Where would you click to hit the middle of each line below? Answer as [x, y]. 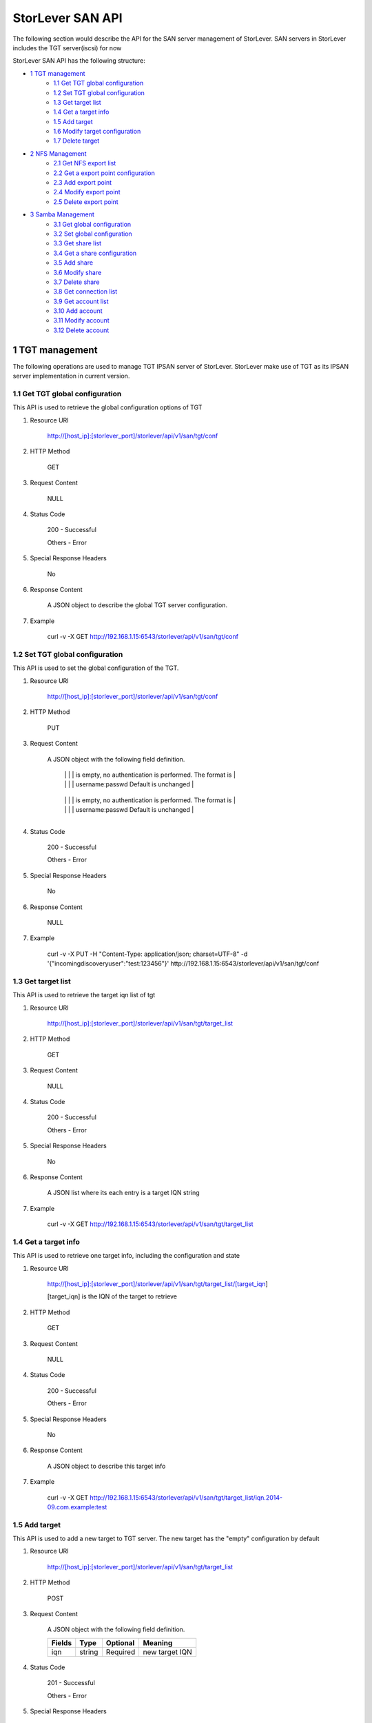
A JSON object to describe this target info [106, 1466]
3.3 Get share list [77, 243]
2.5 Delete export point [86, 202]
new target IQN [167, 1652]
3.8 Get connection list [85, 292]
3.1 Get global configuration [92, 224]
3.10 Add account [78, 311]
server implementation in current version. [71, 376]
